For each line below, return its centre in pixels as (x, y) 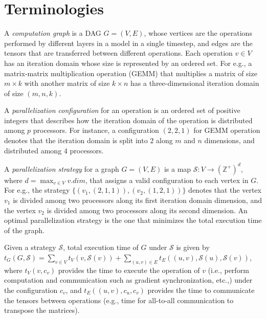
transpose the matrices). (42, 310)
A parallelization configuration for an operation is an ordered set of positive (122, 110)
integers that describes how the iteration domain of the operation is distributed (128, 120)
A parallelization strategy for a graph (62, 168)
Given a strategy (30, 247)
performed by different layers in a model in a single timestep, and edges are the (128, 43)
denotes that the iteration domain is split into (76, 140)
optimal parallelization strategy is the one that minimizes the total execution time (133, 220)
